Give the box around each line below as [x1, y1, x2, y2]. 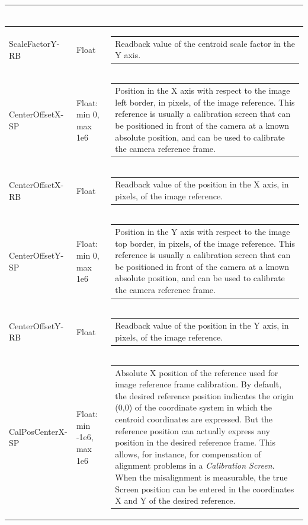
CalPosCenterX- [9, 425, 68, 437]
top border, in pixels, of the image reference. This [115, 237, 295, 249]
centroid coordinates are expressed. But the [115, 413, 273, 425]
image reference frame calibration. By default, [115, 378, 282, 390]
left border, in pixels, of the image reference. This [115, 96, 295, 108]
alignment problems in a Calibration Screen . [115, 459, 275, 472]
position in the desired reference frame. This [115, 436, 275, 448]
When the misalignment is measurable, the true [115, 471, 288, 483]
